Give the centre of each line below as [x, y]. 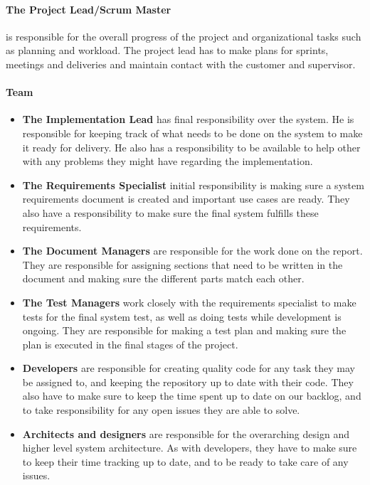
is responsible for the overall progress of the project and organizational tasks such [184, 36]
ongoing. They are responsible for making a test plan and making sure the [184, 330]
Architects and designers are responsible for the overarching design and [186, 433]
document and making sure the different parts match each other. [163, 278]
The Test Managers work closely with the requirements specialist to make [189, 302]
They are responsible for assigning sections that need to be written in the [183, 264]
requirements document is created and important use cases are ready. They [186, 199]
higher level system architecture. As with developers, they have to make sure [190, 448]
